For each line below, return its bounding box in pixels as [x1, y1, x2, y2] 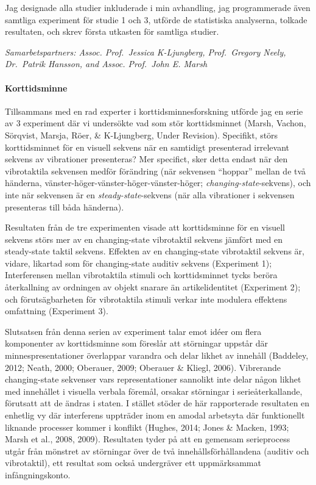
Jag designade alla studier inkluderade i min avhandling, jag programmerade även [5, 1, 311, 13]
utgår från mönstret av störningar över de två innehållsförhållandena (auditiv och [5, 444, 309, 457]
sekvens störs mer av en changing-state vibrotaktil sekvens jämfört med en [5, 232, 283, 245]
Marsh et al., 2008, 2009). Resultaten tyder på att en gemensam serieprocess [5, 433, 290, 445]
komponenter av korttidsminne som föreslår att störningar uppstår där [5, 337, 269, 350]
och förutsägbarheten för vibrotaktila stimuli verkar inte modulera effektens [5, 292, 287, 305]
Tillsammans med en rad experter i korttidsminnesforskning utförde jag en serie [5, 104, 303, 117]
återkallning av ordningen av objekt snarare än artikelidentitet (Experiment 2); [5, 281, 301, 293]
